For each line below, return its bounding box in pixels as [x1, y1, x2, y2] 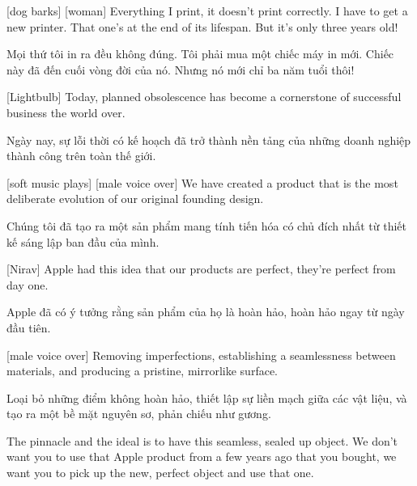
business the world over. [6, 104, 126, 120]
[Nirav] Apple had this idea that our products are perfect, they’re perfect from [6, 260, 396, 277]
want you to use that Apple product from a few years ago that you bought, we [6, 448, 397, 465]
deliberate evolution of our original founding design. [6, 190, 264, 207]
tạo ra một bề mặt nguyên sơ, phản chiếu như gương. [6, 405, 271, 422]
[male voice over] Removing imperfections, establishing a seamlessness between [6, 346, 396, 363]
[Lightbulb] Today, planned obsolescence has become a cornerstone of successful [6, 88, 402, 105]
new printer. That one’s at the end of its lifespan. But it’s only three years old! [6, 18, 398, 35]
